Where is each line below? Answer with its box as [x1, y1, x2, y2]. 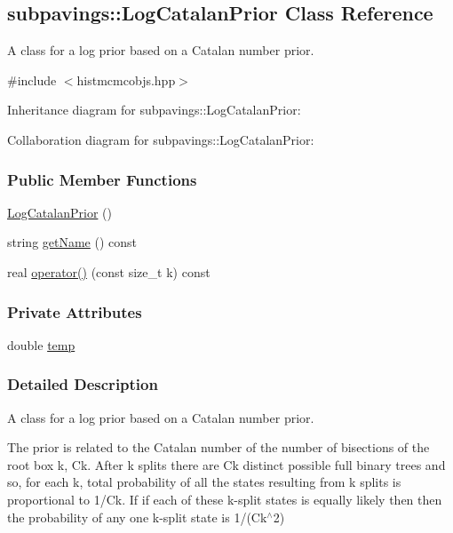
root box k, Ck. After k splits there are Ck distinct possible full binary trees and [7, 455, 446, 473]
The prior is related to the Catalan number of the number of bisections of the [7, 438, 430, 457]
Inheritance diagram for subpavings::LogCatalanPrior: [7, 100, 301, 119]
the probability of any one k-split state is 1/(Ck [7, 507, 267, 526]
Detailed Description [7, 373, 158, 395]
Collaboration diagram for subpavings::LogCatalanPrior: [7, 130, 314, 148]
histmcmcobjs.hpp [76, 70, 176, 89]
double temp [7, 335, 75, 354]
